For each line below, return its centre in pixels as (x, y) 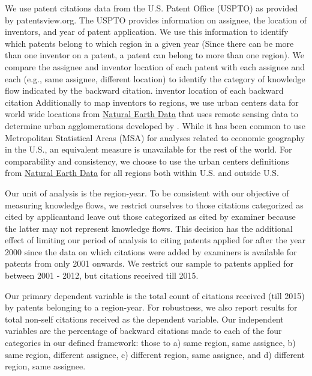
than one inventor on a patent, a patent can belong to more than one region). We (155, 55)
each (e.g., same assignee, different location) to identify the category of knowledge (155, 78)
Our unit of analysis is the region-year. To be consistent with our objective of (147, 193)
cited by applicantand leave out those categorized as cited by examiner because (150, 217)
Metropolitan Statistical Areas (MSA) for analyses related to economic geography (155, 137)
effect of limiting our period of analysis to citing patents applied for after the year (155, 240)
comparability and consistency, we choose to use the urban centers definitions (147, 161)
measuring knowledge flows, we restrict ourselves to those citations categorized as (154, 205)
